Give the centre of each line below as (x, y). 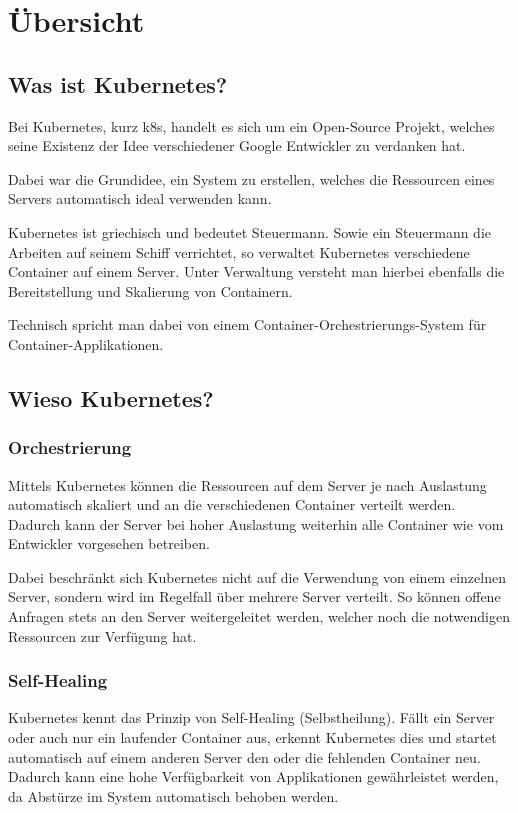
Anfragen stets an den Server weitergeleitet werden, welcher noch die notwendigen (259, 616)
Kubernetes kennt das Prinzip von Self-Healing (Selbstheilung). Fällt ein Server (251, 717)
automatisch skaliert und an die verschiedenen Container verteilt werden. (232, 504)
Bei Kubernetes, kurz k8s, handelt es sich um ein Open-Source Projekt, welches (251, 125)
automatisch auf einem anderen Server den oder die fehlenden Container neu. (244, 756)
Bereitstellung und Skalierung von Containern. (150, 290)
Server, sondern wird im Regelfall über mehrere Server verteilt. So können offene (254, 596)
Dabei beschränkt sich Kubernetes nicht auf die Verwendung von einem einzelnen (257, 576)
